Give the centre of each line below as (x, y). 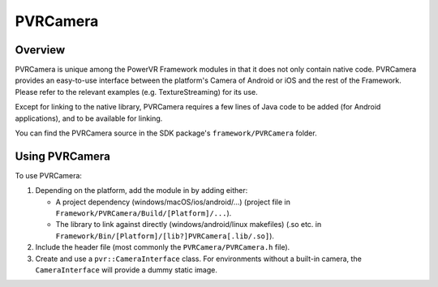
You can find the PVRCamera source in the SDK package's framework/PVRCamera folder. (166, 133)
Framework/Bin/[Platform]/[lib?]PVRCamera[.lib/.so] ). (165, 236)
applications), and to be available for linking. (89, 118)
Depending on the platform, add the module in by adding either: (142, 191)
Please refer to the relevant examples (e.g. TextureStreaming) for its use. (137, 92)
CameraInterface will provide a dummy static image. (127, 270)
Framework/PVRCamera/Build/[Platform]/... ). (144, 213)
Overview (40, 50)
